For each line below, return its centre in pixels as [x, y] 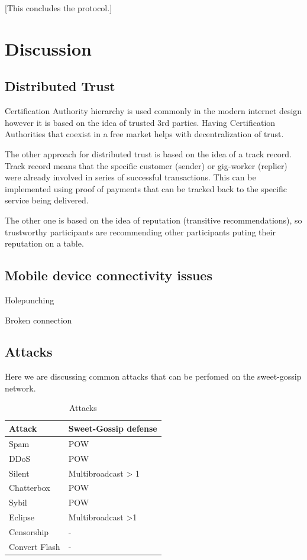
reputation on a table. [44, 243]
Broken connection [38, 320]
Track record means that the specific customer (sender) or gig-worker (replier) [146, 165]
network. [20, 388]
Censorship [29, 531]
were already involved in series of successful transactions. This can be [130, 177]
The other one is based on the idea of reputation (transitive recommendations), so [153, 220]
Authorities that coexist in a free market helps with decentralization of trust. [144, 134]
